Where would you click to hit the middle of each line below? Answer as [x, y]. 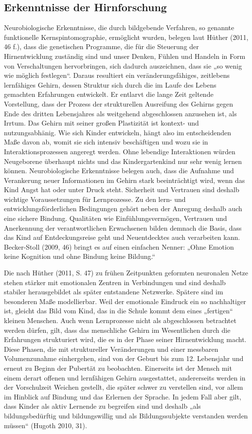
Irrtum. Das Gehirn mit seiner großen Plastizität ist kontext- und [101, 123]
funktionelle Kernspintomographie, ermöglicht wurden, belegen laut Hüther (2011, [126, 37]
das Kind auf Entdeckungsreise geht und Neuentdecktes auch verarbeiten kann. [122, 237]
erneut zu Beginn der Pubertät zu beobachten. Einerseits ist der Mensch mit [118, 368]
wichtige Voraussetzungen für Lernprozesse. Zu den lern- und [95, 199]
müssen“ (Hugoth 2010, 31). [45, 425]
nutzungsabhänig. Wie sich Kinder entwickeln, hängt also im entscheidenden [118, 132]
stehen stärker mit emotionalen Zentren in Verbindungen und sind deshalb [115, 282]
